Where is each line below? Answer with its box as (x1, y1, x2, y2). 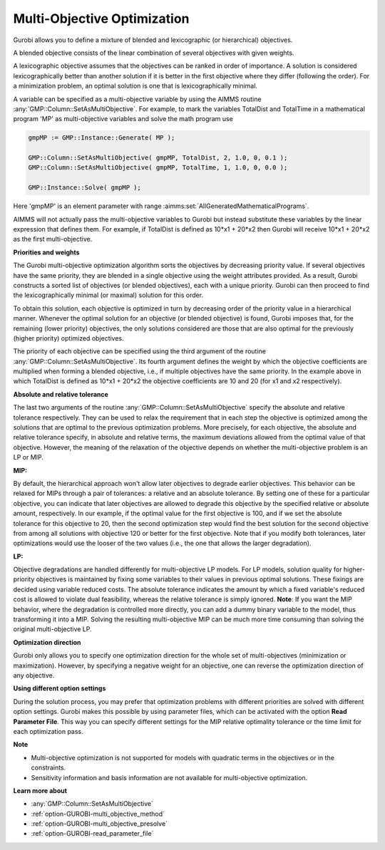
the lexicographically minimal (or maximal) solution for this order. (13, 291, 203, 299)
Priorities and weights (13, 248, 80, 256)
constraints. (31, 763, 66, 772)
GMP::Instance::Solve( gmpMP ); (28, 184, 142, 192)
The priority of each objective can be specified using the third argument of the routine (13, 347, 267, 356)
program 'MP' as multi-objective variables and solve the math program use (13, 115, 233, 123)
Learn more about (13, 786, 68, 794)
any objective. (13, 671, 55, 680)
